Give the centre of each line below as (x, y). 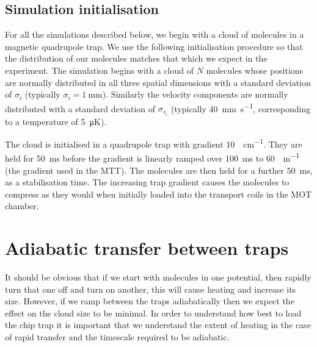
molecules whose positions (255, 70)
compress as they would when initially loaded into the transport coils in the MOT (158, 194)
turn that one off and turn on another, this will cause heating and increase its (151, 289)
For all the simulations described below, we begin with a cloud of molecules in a (155, 34)
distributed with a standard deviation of (80, 108)
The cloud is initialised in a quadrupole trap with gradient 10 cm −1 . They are (154, 143)
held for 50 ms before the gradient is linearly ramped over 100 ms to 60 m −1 (152, 157)
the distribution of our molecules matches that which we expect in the (136, 58)
